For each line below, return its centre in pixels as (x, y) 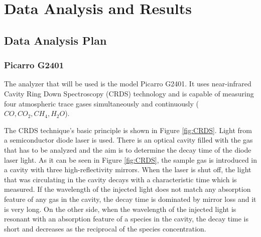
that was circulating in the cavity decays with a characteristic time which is (120, 179)
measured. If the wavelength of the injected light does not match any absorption (127, 189)
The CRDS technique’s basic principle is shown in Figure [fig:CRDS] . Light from (128, 130)
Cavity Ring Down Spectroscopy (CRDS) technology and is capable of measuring (129, 93)
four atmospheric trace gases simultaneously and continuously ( (101, 103)
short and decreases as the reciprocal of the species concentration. (105, 228)
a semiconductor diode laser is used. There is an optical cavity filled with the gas (128, 140)
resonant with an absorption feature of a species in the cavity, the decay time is (126, 219)
